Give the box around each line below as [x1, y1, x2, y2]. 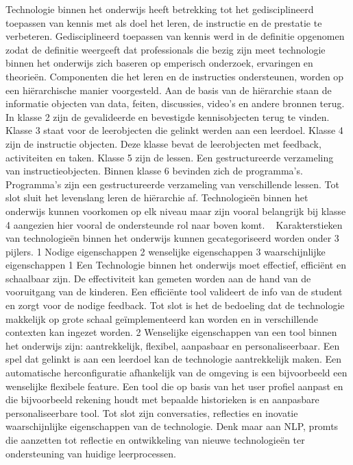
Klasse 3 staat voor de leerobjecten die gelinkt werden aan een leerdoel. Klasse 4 [5, 123, 343, 137]
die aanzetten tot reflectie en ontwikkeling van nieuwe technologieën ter [5, 433, 305, 446]
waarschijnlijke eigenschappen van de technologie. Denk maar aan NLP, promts [5, 419, 339, 433]
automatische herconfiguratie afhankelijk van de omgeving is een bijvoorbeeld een [5, 365, 348, 380]
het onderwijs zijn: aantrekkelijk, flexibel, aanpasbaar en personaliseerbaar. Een [5, 338, 340, 352]
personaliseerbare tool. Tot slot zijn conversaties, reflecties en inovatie [5, 405, 298, 420]
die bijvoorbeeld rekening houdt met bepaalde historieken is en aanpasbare [5, 392, 319, 407]
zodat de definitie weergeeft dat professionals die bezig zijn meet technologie [5, 42, 326, 56]
